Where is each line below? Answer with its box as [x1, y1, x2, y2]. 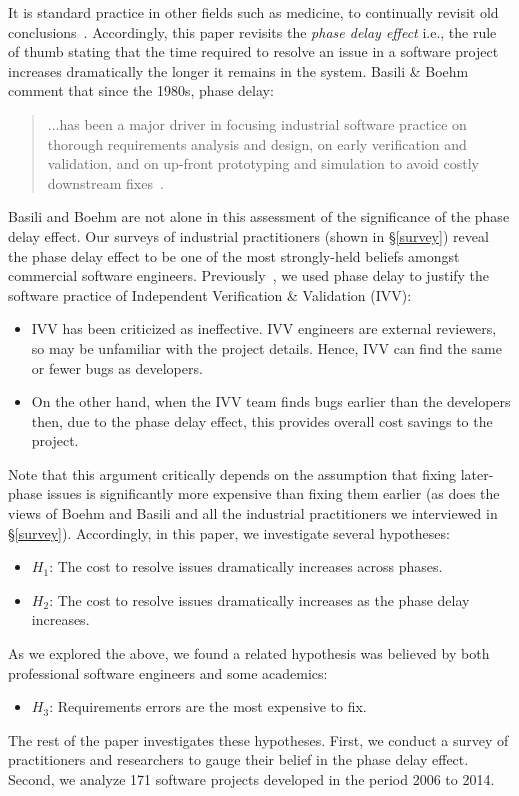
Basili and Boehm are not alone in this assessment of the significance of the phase [8, 206, 510, 227]
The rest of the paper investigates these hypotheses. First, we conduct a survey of [8, 729, 509, 750]
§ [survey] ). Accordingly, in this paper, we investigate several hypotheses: [8, 522, 450, 543]
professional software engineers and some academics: [8, 662, 328, 683]
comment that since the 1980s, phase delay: [8, 80, 274, 101]
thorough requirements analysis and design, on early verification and [47, 133, 467, 154]
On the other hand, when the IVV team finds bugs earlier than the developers [31, 391, 511, 412]
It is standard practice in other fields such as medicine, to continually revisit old [8, 2, 499, 22]
